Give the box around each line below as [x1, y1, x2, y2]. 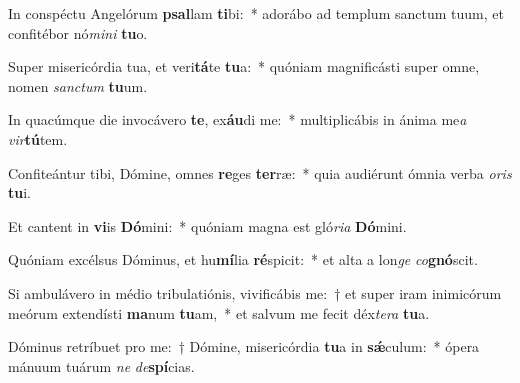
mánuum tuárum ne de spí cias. [8, 355, 195, 376]
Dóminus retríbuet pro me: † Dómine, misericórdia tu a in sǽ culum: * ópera [8, 336, 480, 357]
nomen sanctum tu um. [8, 75, 148, 96]
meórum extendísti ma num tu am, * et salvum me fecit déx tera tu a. [8, 302, 430, 323]
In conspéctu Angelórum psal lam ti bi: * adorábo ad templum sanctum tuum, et [8, 3, 504, 23]
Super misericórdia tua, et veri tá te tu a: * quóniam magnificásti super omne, [8, 56, 480, 77]
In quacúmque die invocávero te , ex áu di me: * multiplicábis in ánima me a [8, 109, 467, 130]
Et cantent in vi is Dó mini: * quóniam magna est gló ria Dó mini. [8, 215, 407, 236]
